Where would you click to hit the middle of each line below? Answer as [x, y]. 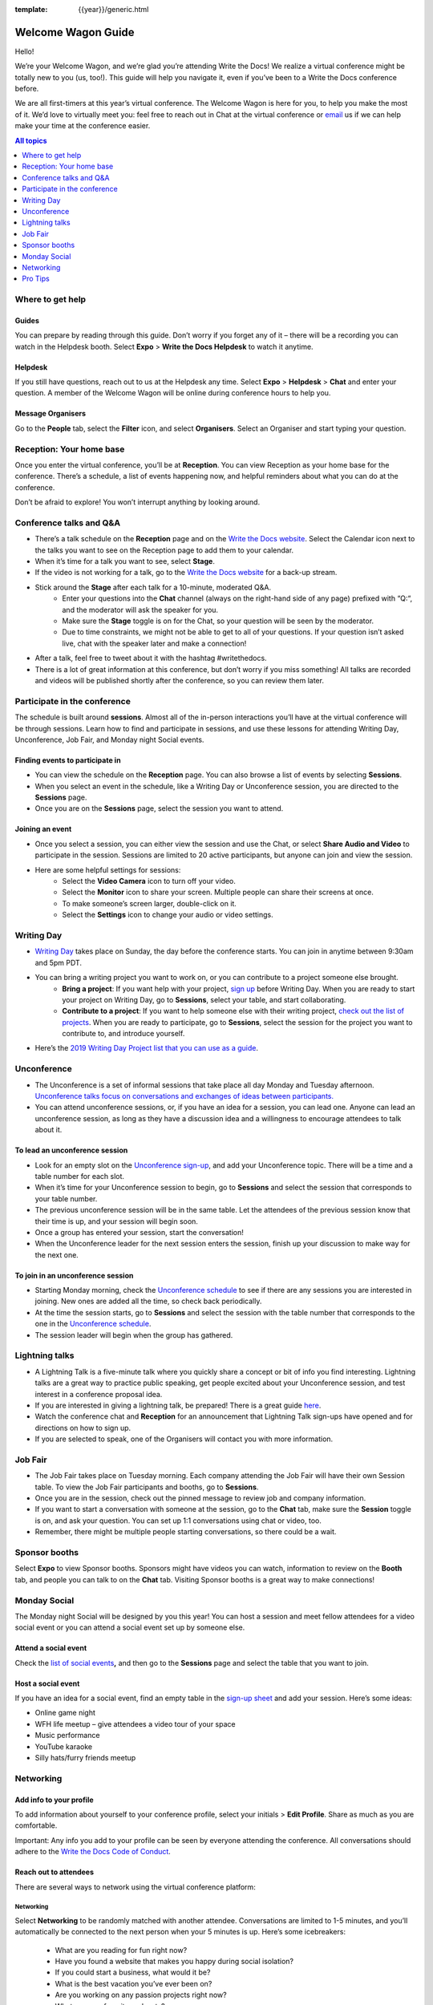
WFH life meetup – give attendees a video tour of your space [135, 1723]
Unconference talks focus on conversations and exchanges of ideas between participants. [184, 1096]
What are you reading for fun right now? [121, 1950]
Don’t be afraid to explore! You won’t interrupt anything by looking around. [138, 502]
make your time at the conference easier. [83, 126]
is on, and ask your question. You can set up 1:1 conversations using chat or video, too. [178, 1521]
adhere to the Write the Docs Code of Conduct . [93, 1852]
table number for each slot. [79, 1176]
